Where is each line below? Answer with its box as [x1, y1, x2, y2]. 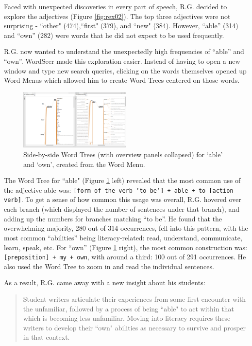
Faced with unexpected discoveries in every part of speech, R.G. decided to [4, 1, 227, 11]
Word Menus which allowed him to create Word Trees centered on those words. [4, 75, 240, 85]
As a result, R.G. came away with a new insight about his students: [4, 277, 205, 288]
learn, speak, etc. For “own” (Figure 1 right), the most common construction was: [4, 242, 247, 252]
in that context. [23, 332, 70, 342]
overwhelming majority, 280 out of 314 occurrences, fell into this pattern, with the [4, 223, 248, 233]
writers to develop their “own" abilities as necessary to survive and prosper [23, 322, 246, 332]
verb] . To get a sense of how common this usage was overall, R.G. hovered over [4, 194, 241, 204]
